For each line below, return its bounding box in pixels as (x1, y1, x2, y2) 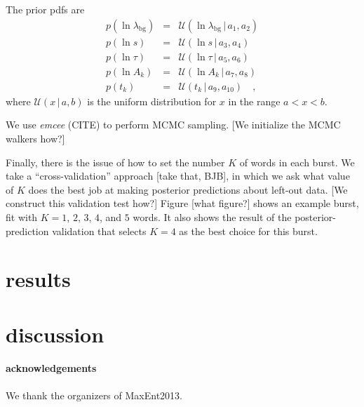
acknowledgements (6, 361, 97, 375)
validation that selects (52, 223, 147, 238)
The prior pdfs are (6, 2, 85, 16)
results (6, 265, 71, 293)
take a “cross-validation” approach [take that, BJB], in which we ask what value (6, 168, 350, 183)
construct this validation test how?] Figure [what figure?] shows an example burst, (6, 196, 359, 211)
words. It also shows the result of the (133, 209, 292, 224)
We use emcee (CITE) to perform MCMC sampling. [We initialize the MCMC (6, 117, 341, 132)
